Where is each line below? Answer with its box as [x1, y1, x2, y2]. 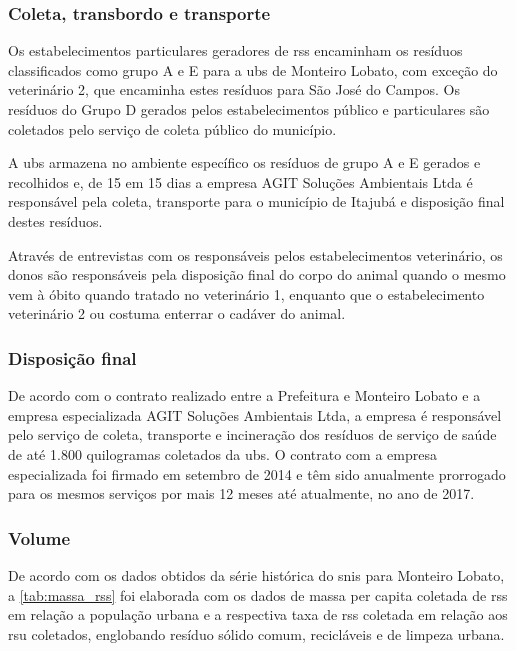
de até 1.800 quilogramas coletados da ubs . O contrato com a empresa [8, 443, 437, 464]
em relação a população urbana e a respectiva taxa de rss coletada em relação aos [8, 604, 508, 625]
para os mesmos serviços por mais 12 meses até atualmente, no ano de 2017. [8, 483, 475, 504]
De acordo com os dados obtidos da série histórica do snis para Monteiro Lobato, [8, 564, 505, 585]
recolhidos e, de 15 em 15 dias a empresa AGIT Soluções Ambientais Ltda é [8, 171, 473, 192]
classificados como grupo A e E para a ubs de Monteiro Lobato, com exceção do [8, 59, 498, 80]
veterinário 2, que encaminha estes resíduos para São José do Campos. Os [8, 79, 460, 100]
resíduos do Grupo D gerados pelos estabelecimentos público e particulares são [8, 99, 490, 119]
